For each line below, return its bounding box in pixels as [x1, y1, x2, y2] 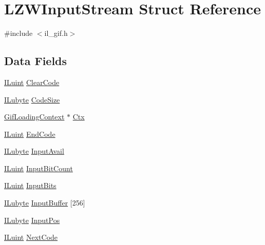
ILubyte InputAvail [4, 146, 64, 156]
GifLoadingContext [4, 111, 65, 122]
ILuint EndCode [4, 128, 55, 139]
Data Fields [4, 53, 67, 69]
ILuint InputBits [4, 180, 56, 191]
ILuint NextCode [4, 232, 58, 242]
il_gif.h [44, 28, 68, 38]
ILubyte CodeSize [4, 94, 60, 105]
